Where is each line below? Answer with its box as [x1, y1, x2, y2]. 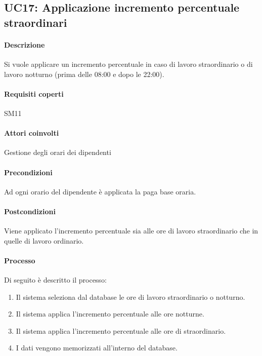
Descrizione [4, 39, 45, 50]
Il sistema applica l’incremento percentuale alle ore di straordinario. [16, 325, 226, 336]
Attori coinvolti [4, 128, 59, 138]
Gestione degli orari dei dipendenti [4, 147, 111, 157]
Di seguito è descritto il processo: [4, 274, 107, 285]
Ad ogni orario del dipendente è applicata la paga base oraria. [4, 186, 196, 196]
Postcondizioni [4, 206, 56, 216]
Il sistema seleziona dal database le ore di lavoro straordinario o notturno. [16, 291, 245, 302]
